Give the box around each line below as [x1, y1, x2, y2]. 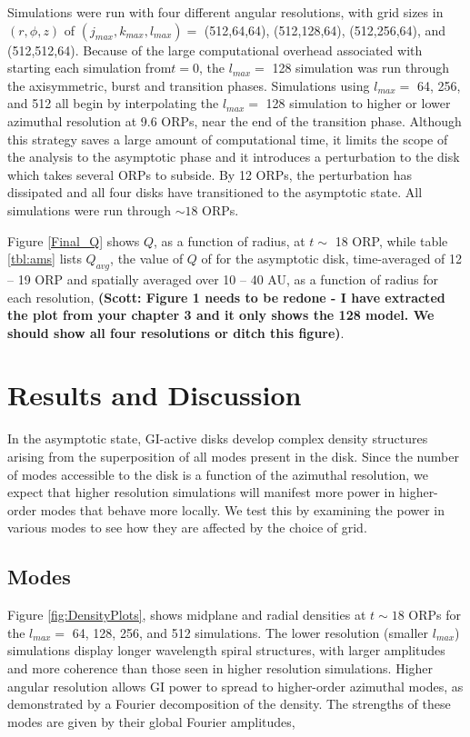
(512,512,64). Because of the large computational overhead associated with [7, 40, 423, 59]
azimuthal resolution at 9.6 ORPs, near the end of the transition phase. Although [7, 111, 462, 130]
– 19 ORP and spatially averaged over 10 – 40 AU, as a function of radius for [7, 269, 439, 288]
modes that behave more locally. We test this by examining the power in [40, 500, 445, 519]
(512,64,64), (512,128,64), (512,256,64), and [204, 20, 446, 39]
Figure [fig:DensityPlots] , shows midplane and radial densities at [7, 605, 366, 624]
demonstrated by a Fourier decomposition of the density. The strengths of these [7, 694, 451, 713]
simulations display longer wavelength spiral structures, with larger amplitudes [7, 641, 445, 660]
